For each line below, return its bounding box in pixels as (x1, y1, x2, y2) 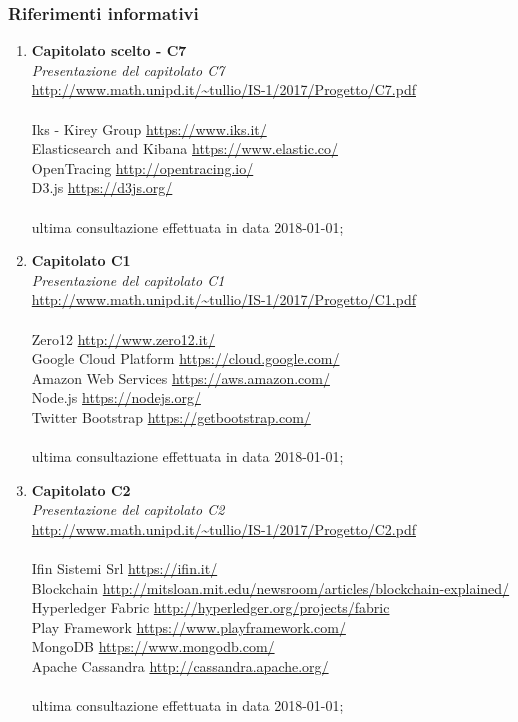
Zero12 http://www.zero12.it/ (31, 328, 216, 349)
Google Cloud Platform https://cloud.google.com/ (31, 348, 340, 369)
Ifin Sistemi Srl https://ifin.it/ (31, 558, 218, 579)
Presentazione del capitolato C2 (31, 499, 225, 520)
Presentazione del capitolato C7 (31, 59, 225, 80)
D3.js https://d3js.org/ (31, 177, 173, 198)
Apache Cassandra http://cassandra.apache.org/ (31, 656, 329, 677)
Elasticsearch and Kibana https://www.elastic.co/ (31, 138, 339, 159)
